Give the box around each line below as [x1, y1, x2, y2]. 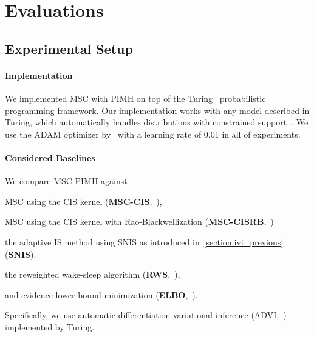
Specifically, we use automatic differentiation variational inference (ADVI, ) [5, 309, 287, 321]
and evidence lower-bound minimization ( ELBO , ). [5, 288, 198, 301]
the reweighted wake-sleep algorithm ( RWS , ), [5, 268, 180, 281]
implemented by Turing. [5, 320, 95, 333]
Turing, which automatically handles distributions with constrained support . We [5, 116, 309, 128]
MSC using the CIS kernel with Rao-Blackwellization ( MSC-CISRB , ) [5, 215, 274, 228]
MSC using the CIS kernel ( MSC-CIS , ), [5, 195, 162, 207]
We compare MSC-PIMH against [5, 175, 128, 187]
